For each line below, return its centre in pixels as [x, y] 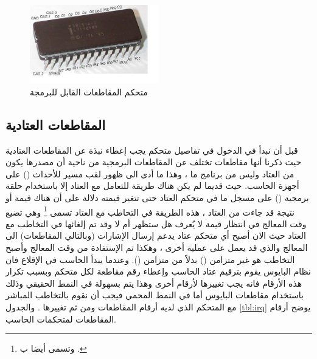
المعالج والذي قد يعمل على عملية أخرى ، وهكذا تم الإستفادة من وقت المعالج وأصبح [157, 248]
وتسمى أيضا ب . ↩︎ [53, 348]
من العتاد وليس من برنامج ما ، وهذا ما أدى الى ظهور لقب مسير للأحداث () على [150, 173]
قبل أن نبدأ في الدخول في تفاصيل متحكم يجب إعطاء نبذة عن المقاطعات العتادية [152, 150]
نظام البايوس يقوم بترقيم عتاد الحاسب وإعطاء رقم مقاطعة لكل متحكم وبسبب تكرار [158, 271]
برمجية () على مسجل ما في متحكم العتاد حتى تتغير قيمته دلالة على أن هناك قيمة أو [157, 198]
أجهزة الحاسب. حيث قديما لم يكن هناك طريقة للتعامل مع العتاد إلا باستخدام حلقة [152, 186]
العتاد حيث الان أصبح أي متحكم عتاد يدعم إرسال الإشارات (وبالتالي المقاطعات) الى [156, 235]
